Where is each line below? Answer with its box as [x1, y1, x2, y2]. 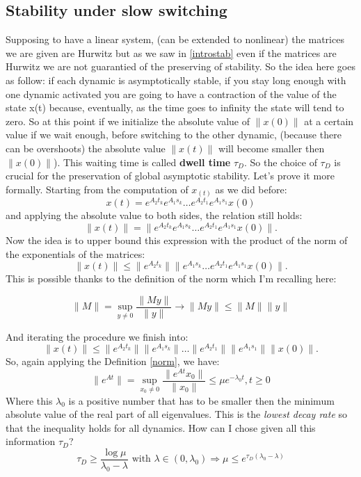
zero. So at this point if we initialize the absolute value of [6, 113, 250, 128]
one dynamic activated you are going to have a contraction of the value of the [6, 86, 337, 101]
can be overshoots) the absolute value [6, 140, 166, 155]
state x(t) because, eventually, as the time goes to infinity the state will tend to [6, 100, 344, 115]
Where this [6, 393, 53, 407]
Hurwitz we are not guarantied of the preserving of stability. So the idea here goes [6, 59, 355, 74]
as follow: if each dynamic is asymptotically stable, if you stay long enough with [6, 72, 346, 87]
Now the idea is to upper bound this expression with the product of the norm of [6, 233, 348, 247]
